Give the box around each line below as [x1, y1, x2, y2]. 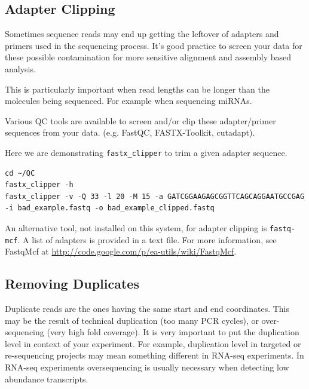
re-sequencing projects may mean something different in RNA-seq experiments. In [5, 349, 304, 362]
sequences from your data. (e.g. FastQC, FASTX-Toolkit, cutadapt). [5, 126, 255, 139]
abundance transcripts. [5, 372, 88, 385]
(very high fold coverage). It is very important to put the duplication [47, 326, 299, 338]
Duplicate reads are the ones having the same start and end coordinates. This [5, 302, 290, 315]
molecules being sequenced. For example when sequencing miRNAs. [5, 94, 252, 107]
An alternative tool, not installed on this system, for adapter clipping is [5, 221, 267, 234]
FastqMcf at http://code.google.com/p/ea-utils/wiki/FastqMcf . [5, 245, 237, 258]
